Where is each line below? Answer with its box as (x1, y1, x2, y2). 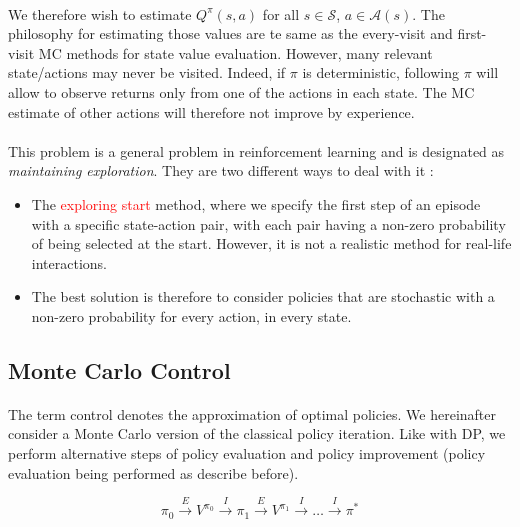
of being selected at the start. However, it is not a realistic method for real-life (31, 233, 512, 254)
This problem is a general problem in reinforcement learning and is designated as (8, 140, 505, 161)
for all (262, 3, 300, 24)
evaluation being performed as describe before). (8, 462, 299, 483)
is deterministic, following (302, 62, 459, 83)
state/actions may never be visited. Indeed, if (8, 62, 286, 83)
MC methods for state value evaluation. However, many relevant (38, 42, 433, 63)
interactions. (31, 252, 107, 273)
